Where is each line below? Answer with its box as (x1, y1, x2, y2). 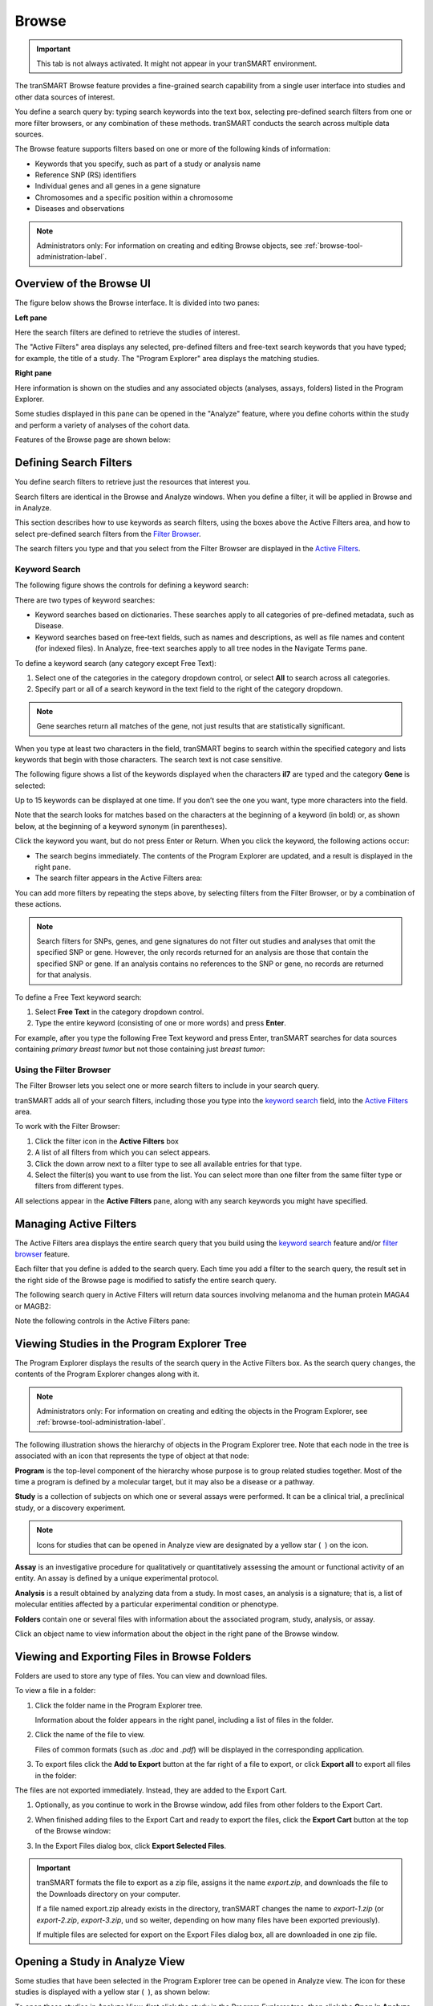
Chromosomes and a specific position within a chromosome (34, 193, 233, 202)
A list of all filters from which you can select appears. (34, 1147, 211, 1157)
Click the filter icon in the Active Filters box (34, 1136, 180, 1146)
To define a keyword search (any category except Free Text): (14, 658, 216, 668)
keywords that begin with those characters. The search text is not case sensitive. (14, 754, 283, 764)
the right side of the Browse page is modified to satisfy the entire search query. (14, 1275, 277, 1285)
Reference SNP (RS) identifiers (34, 170, 136, 180)
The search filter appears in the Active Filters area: (34, 873, 203, 883)
